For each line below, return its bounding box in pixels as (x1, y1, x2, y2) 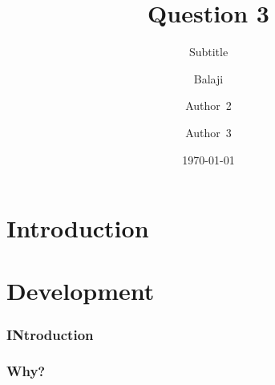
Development (6, 274, 155, 307)
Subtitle (188, 43, 228, 60)
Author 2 (185, 97, 232, 114)
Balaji (193, 70, 224, 87)
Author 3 (185, 124, 232, 140)
